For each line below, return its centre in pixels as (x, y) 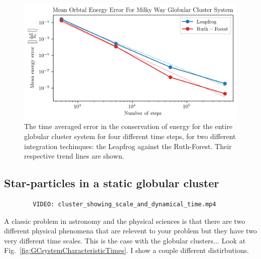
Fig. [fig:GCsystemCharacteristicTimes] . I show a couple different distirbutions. (126, 250)
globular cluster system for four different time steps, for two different (130, 136)
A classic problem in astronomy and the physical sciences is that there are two (125, 221)
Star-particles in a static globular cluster (112, 183)
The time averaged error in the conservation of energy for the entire (128, 126)
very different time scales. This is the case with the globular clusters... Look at (125, 240)
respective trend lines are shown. (74, 156)
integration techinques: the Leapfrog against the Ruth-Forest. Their (128, 146)
